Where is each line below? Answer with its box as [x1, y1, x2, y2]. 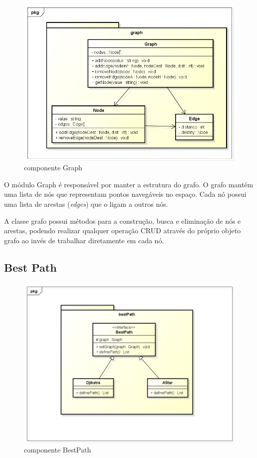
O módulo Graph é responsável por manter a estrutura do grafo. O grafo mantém [4, 179, 254, 189]
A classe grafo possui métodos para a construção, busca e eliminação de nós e [4, 215, 241, 226]
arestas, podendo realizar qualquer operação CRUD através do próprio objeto [4, 225, 241, 236]
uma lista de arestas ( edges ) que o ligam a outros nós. [4, 199, 168, 209]
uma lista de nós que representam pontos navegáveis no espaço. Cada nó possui [4, 189, 247, 199]
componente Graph [24, 162, 82, 173]
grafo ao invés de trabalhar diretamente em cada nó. [4, 235, 164, 245]
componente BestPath [24, 445, 91, 455]
